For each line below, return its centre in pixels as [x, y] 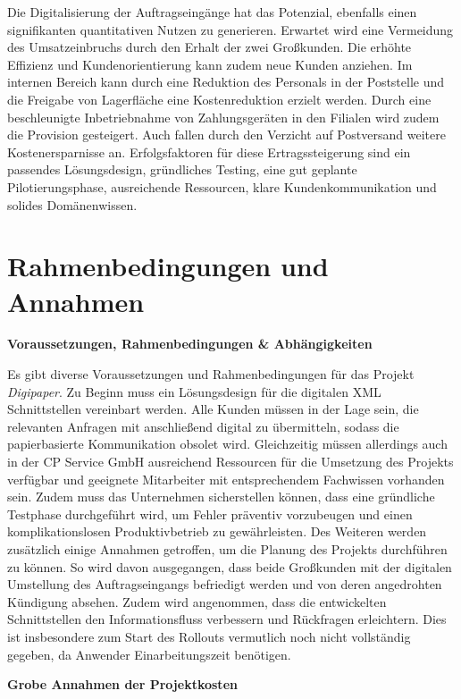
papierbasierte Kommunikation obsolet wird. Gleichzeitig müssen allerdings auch [227, 444]
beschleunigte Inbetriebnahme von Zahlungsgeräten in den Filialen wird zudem [223, 117]
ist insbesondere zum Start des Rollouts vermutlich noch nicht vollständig [209, 636]
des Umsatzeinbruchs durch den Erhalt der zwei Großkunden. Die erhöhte [210, 47]
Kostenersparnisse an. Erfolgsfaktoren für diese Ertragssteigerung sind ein [209, 152]
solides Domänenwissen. [72, 204]
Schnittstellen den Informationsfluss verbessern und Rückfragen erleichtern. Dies [227, 619]
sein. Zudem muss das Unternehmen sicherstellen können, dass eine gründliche [221, 497]
